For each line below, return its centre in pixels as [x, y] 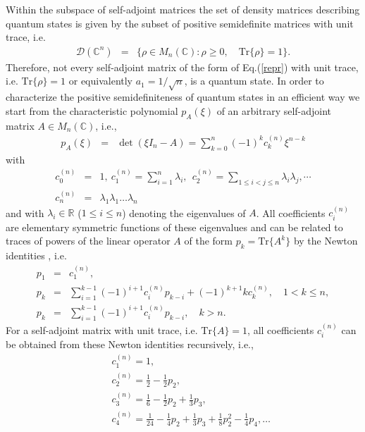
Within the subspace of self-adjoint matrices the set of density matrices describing [183, 9]
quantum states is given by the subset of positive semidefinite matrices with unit [180, 23]
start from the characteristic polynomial [92, 110]
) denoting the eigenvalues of [184, 212]
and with [25, 212]
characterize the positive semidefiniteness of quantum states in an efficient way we [183, 97]
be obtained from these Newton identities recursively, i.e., [130, 344]
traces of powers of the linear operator [88, 241]
